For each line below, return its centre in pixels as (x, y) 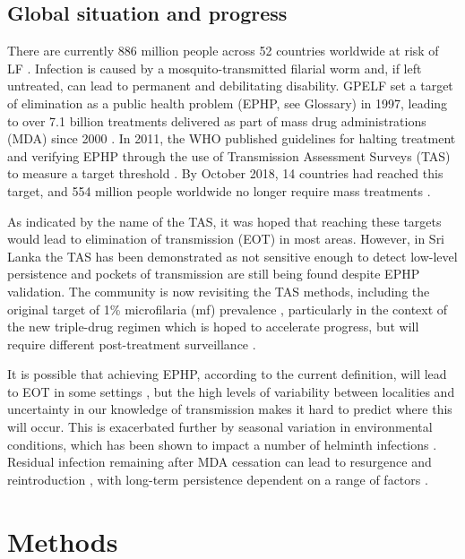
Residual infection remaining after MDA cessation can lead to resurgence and (220, 462)
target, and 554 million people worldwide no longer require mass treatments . (219, 190)
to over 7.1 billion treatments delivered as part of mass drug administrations (217, 120)
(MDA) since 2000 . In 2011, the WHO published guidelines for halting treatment (232, 138)
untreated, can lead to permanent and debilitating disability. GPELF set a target (230, 86)
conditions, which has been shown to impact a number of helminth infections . (222, 444)
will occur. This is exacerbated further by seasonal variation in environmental (220, 427)
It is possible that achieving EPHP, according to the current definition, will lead (227, 374)
